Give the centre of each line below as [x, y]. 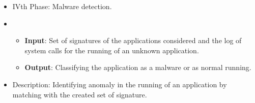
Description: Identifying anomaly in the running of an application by [120, 84]
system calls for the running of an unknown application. [112, 50]
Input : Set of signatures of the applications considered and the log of [133, 40]
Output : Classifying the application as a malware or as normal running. [138, 67]
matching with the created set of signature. [80, 94]
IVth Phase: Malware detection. [62, 6]
